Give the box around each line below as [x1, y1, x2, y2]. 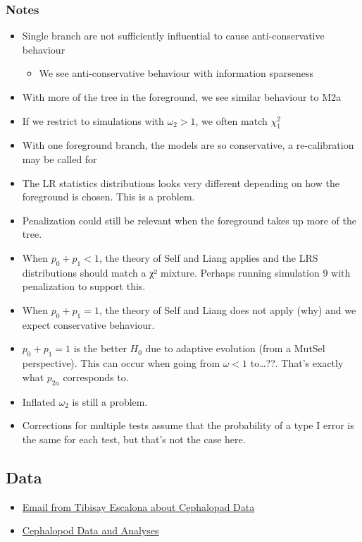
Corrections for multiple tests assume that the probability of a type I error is [22, 418, 354, 433]
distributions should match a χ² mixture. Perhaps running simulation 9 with [22, 265, 351, 279]
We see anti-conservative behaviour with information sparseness [39, 66, 314, 80]
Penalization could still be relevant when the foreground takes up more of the [22, 212, 356, 227]
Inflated [22, 394, 56, 409]
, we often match [195, 113, 268, 128]
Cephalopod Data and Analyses [22, 523, 159, 538]
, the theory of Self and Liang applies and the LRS [99, 250, 318, 265]
